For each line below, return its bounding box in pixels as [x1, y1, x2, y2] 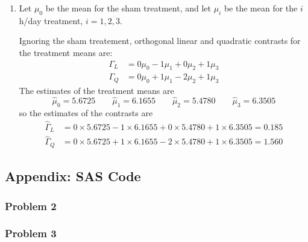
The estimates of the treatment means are [19, 84, 174, 97]
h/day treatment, [19, 14, 83, 26]
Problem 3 [5, 226, 57, 241]
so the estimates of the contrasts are [19, 106, 153, 119]
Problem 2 [5, 198, 57, 213]
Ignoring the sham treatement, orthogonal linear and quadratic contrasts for [19, 34, 301, 47]
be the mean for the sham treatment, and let [45, 2, 211, 14]
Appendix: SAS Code [5, 167, 141, 185]
